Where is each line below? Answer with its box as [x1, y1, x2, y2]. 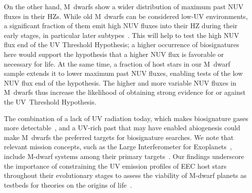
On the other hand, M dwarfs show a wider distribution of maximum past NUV [4, 1, 244, 11]
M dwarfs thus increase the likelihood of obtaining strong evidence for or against [4, 87, 246, 97]
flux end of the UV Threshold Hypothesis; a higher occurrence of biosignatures [4, 39, 239, 50]
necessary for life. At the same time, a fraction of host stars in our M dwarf [4, 58, 231, 69]
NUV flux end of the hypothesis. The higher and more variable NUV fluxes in [4, 77, 236, 88]
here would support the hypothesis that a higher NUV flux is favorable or [4, 49, 224, 59]
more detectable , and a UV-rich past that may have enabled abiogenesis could [4, 123, 240, 133]
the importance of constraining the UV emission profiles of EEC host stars [4, 160, 227, 171]
